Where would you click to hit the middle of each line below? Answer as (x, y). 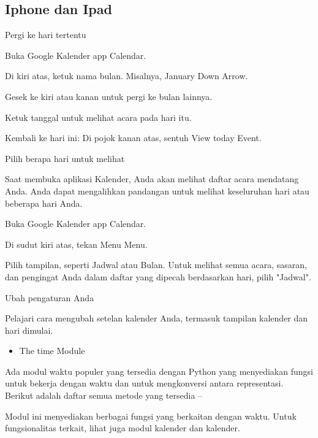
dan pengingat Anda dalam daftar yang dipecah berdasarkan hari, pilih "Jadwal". (158, 276)
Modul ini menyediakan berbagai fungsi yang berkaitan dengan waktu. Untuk (151, 416)
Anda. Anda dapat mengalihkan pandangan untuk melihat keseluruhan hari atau (157, 190)
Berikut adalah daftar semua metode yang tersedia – (104, 395)
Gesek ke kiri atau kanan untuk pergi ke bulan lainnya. (109, 96)
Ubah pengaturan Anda (50, 297)
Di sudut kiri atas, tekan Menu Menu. (76, 244)
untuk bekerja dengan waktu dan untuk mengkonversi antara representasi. (144, 383)
